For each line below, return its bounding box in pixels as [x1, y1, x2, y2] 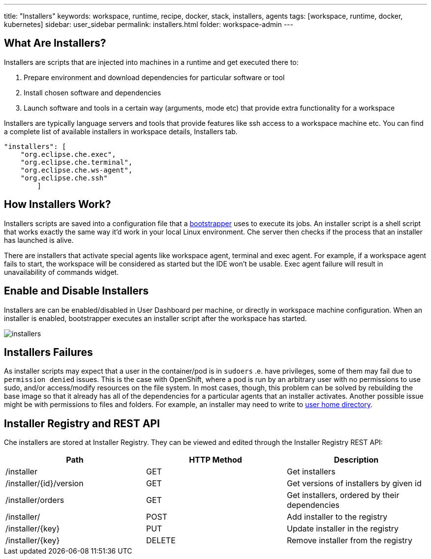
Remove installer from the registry [286, 535, 412, 546]
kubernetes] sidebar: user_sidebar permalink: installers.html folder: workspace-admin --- [4, 20, 293, 29]
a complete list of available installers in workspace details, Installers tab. [4, 127, 238, 136]
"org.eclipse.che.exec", [20, 150, 116, 158]
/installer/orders [5, 495, 64, 505]
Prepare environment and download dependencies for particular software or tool [24, 73, 285, 82]
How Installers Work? [4, 198, 111, 211]
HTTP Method [189, 455, 242, 465]
